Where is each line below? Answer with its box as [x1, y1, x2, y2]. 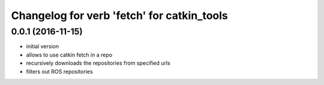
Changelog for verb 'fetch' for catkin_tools [11, 9, 228, 22]
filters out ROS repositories [26, 68, 93, 75]
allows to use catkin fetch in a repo [26, 51, 113, 58]
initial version [26, 43, 59, 50]
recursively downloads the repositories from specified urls [26, 59, 170, 67]
